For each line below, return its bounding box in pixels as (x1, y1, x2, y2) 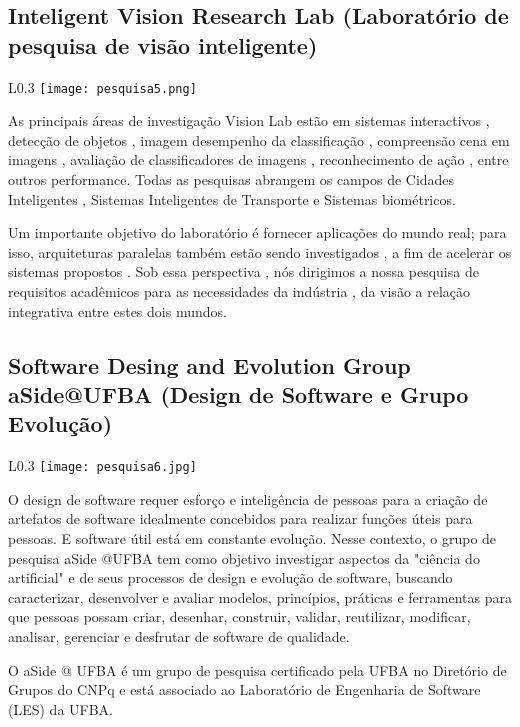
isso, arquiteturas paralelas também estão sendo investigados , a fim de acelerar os (8, 241, 512, 262)
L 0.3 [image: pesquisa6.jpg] (8, 455, 197, 476)
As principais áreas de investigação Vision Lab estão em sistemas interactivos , (8, 110, 490, 131)
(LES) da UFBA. (8, 698, 114, 719)
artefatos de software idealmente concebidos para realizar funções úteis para (8, 508, 473, 529)
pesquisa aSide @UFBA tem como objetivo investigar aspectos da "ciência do (8, 547, 480, 568)
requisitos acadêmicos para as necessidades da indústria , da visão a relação (8, 281, 471, 301)
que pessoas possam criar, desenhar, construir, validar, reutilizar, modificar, (8, 606, 471, 627)
